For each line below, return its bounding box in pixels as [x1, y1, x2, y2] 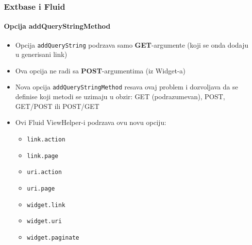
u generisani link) [15, 49, 67, 59]
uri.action [27, 169, 62, 176]
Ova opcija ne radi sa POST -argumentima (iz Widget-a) [15, 65, 186, 75]
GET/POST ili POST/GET [15, 101, 100, 111]
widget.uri [27, 218, 62, 225]
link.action [27, 136, 66, 143]
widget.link [27, 201, 66, 209]
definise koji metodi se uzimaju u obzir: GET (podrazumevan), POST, [15, 91, 225, 102]
